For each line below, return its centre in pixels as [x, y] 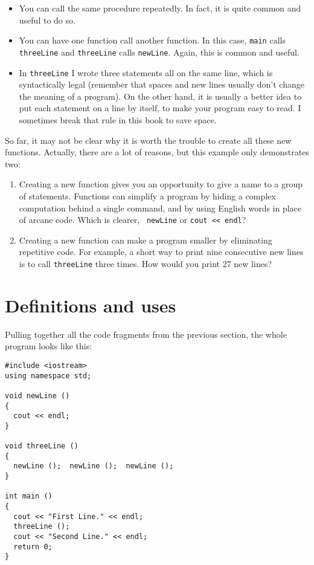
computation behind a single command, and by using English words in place [160, 208]
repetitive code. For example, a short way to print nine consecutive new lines [161, 252]
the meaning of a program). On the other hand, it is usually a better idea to [160, 96]
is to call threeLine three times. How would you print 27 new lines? [146, 263]
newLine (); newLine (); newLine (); [94, 466]
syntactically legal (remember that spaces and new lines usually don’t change [162, 84]
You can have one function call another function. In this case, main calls [152, 40]
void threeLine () [42, 446]
